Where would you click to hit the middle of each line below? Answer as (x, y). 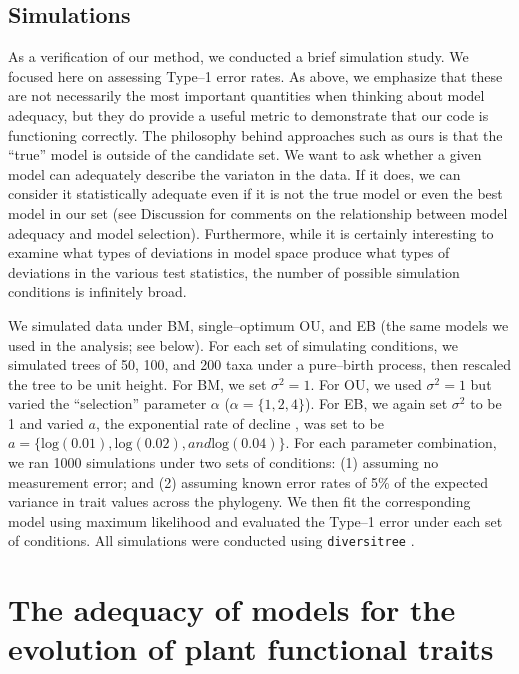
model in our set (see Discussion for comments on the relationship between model (258, 212)
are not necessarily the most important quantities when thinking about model (246, 95)
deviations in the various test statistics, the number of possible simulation (234, 271)
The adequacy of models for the (232, 609)
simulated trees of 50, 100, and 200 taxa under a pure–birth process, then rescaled (260, 364)
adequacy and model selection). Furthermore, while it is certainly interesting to (251, 232)
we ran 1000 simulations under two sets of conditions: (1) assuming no (223, 462)
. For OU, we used (366, 383)
